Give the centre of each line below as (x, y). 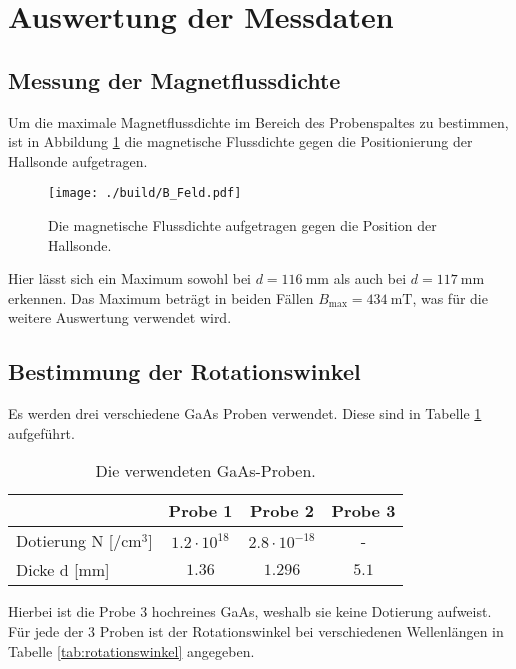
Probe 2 (282, 511)
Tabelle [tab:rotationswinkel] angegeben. (131, 650)
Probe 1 (200, 511)
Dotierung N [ (65, 541)
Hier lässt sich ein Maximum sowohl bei (129, 278)
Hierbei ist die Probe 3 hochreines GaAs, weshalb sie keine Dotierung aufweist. (250, 611)
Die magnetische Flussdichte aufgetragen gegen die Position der (242, 225)
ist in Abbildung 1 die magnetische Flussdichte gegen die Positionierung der (240, 141)
